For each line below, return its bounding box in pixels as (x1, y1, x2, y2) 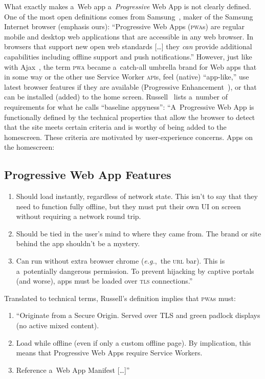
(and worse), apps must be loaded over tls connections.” (16, 275, 193, 286)
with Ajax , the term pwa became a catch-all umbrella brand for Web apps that (4, 61, 257, 72)
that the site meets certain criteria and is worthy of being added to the (4, 122, 227, 132)
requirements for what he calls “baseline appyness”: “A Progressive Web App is (4, 101, 254, 112)
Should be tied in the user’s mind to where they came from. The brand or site (16, 228, 261, 238)
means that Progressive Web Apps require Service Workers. (16, 347, 203, 358)
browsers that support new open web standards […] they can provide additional (4, 41, 252, 52)
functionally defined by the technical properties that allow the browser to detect (4, 111, 255, 122)
